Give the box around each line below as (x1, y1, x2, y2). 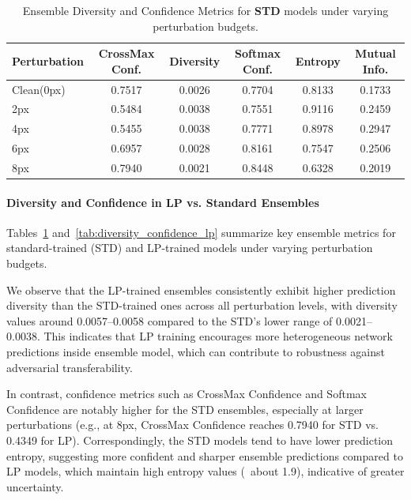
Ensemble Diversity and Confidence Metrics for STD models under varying (22, 2, 389, 18)
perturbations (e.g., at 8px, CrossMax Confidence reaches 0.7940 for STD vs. (6, 416, 379, 433)
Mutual (355, 45, 396, 62)
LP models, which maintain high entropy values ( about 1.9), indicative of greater (6, 463, 405, 479)
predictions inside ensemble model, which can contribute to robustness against (6, 344, 385, 360)
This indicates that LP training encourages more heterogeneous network (43, 328, 393, 344)
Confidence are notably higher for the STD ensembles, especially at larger (6, 400, 364, 417)
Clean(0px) (12, 81, 66, 97)
